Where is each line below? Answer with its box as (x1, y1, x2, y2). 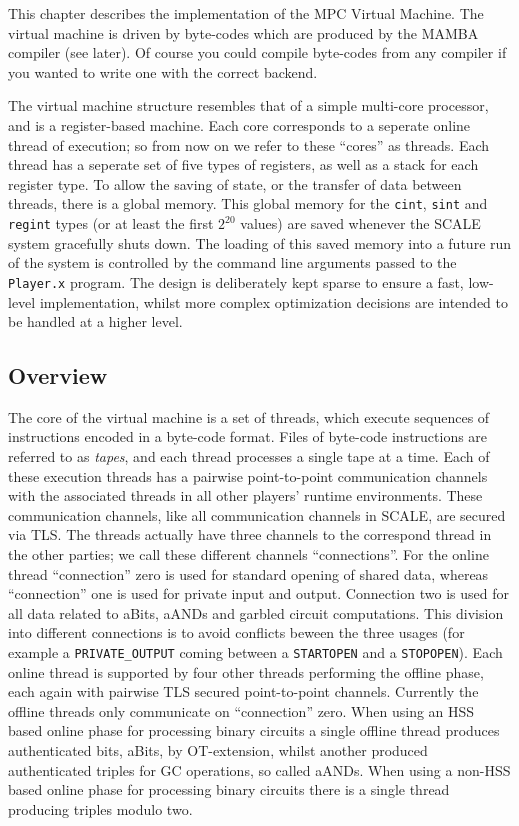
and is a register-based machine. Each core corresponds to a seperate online (8, 114, 471, 135)
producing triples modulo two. (8, 798, 193, 819)
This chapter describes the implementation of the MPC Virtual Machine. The (8, 3, 484, 23)
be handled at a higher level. (8, 311, 183, 332)
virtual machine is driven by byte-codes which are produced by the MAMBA (8, 22, 479, 43)
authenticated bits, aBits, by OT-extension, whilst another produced (8, 740, 428, 761)
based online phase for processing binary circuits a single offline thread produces (8, 720, 500, 741)
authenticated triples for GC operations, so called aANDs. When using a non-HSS (8, 759, 511, 780)
